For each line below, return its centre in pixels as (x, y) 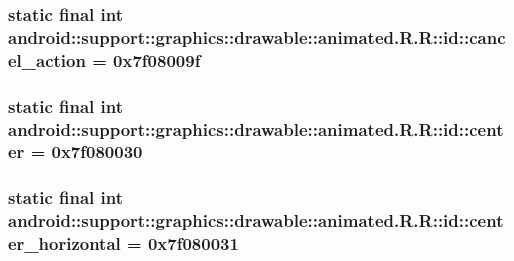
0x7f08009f (157, 59)
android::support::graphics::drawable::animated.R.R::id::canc (257, 36)
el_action (47, 59)
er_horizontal (64, 243)
